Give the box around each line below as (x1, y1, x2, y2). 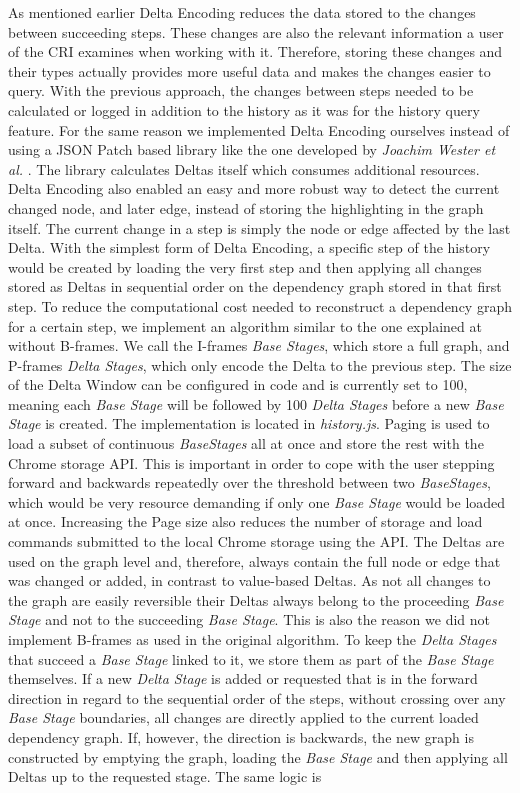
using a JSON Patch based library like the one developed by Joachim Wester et (8, 139, 496, 160)
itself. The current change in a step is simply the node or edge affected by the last (8, 217, 511, 238)
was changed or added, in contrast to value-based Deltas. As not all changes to (8, 570, 491, 591)
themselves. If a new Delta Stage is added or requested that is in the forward (8, 668, 478, 689)
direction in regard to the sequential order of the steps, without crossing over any (8, 687, 506, 708)
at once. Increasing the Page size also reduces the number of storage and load (8, 511, 483, 532)
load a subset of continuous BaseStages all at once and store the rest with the (8, 433, 484, 454)
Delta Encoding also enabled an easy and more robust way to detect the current (8, 178, 500, 199)
